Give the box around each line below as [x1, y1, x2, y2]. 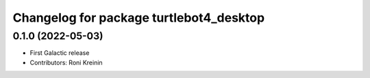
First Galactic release [29, 49, 90, 57]
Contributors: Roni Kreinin [29, 58, 103, 66]
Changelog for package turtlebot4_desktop [12, 10, 265, 25]
